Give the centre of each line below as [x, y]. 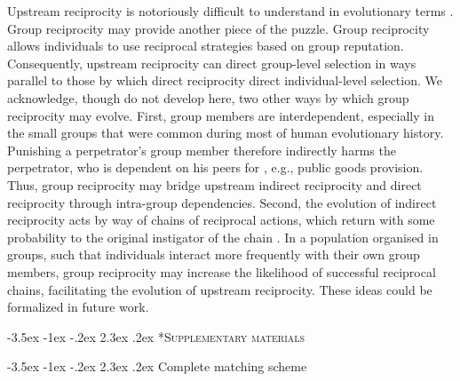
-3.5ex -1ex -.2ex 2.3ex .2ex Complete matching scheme [157, 366]
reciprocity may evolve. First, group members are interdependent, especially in [221, 115]
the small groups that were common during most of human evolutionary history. [226, 133]
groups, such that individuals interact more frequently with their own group [214, 254]
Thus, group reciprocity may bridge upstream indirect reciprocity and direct [214, 184]
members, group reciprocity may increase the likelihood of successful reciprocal [222, 271]
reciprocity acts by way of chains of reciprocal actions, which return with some [221, 220]
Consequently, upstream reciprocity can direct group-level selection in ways [212, 63]
